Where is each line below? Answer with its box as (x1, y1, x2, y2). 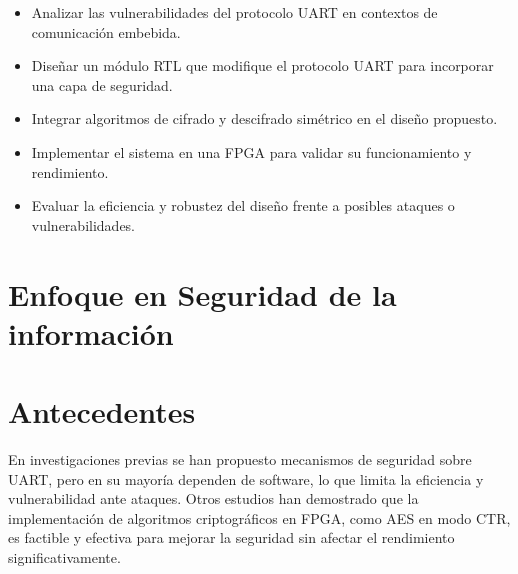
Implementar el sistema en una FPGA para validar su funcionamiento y (31, 141, 472, 162)
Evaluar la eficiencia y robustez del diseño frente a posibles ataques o (31, 195, 455, 216)
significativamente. (8, 547, 121, 567)
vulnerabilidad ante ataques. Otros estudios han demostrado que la (8, 488, 419, 509)
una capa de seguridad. (31, 74, 173, 95)
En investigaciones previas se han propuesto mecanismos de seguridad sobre (8, 449, 472, 470)
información (8, 312, 174, 353)
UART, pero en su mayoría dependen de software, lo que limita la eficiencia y (8, 468, 484, 489)
